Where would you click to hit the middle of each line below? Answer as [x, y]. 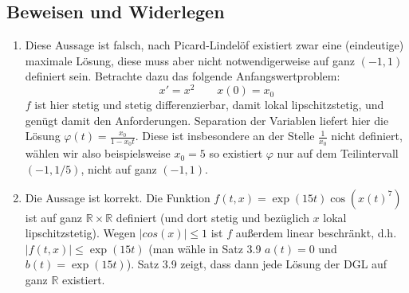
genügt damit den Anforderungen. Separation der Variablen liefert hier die [207, 120]
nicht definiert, [367, 136]
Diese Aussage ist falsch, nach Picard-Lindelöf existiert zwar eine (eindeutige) [214, 45]
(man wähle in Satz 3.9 [205, 248]
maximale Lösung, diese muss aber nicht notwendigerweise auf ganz [190, 60]
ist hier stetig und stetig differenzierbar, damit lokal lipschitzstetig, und [209, 105]
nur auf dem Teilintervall [338, 153]
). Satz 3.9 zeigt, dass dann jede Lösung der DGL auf [257, 264]
